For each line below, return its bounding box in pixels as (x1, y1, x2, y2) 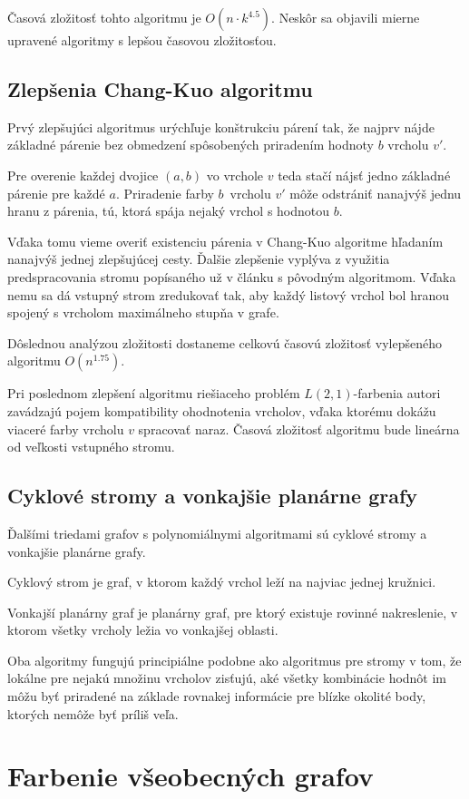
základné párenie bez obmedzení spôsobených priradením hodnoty (7, 135, 374, 154)
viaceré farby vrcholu (7, 419, 124, 438)
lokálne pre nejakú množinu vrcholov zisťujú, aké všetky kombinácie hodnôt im (7, 668, 447, 687)
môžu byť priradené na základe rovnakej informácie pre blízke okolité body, (7, 687, 426, 706)
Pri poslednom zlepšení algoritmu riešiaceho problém (7, 384, 300, 403)
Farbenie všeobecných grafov (7, 757, 374, 794)
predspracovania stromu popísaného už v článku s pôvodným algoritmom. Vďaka (7, 267, 456, 286)
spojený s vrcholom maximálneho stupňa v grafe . (7, 303, 279, 322)
